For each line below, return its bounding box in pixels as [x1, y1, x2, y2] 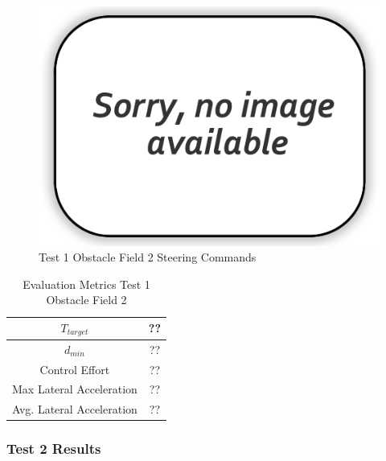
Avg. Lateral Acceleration [12, 401, 138, 418]
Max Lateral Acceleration [12, 381, 138, 397]
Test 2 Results [6, 438, 101, 459]
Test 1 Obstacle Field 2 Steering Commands [39, 249, 257, 265]
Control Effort [39, 360, 110, 377]
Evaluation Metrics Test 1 [23, 275, 150, 292]
